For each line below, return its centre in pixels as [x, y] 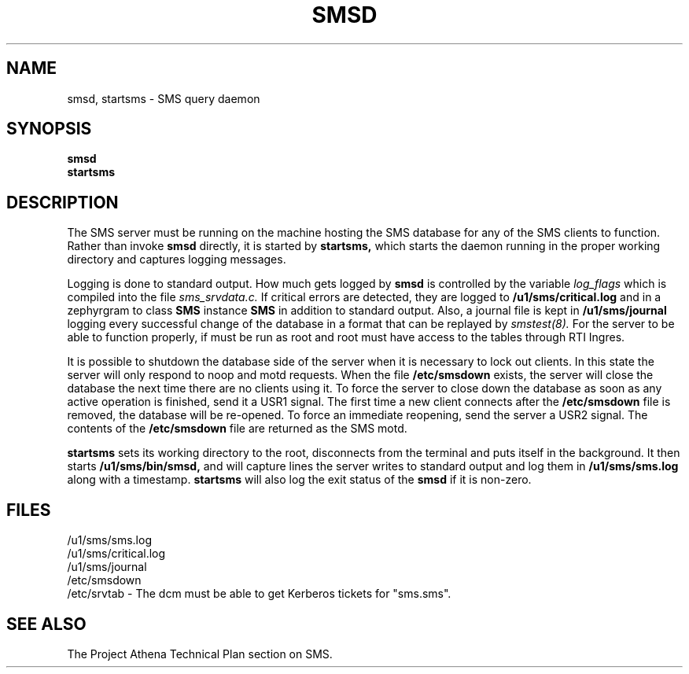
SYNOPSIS [49, 129]
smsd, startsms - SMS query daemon [164, 98]
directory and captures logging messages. [177, 260]
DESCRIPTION [63, 202]
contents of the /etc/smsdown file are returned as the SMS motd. [237, 429]
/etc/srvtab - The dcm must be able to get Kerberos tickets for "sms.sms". [259, 594]
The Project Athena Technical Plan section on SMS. [200, 654]
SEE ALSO [46, 624]
